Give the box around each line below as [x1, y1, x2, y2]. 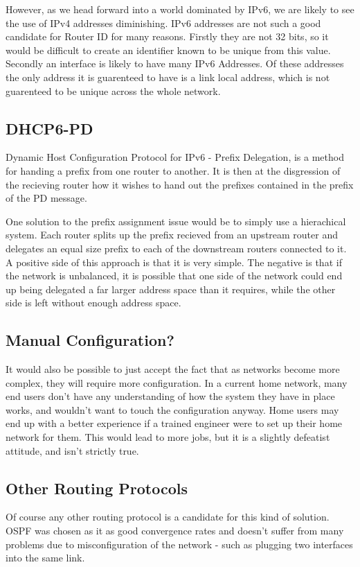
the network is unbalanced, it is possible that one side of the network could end [6, 268, 343, 283]
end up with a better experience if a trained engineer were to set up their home [6, 416, 343, 430]
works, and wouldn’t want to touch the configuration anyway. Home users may [6, 402, 339, 417]
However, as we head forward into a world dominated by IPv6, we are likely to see [6, 2, 354, 16]
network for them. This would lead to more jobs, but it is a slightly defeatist [6, 430, 330, 444]
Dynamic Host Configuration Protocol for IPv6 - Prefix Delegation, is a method [6, 150, 344, 164]
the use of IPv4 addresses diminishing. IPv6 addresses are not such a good [6, 15, 321, 30]
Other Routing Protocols [6, 477, 188, 498]
